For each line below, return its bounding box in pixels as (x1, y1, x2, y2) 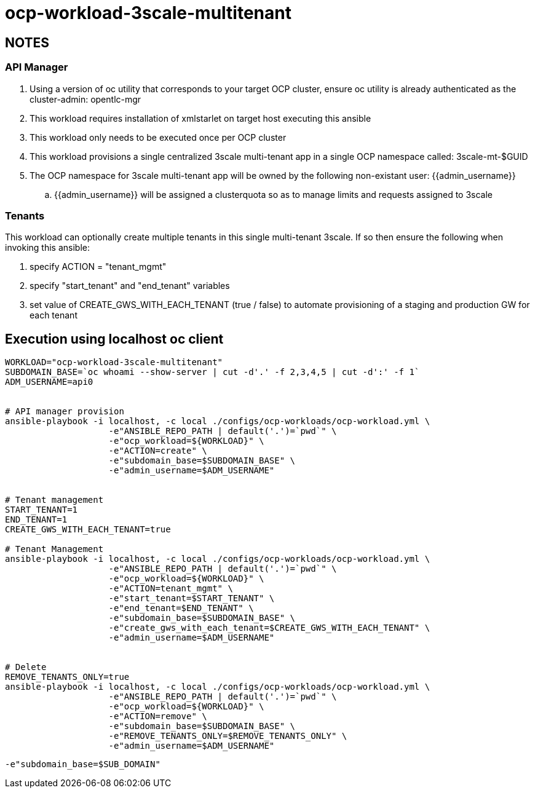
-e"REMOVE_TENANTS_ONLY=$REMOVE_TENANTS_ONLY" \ (108, 731, 347, 741)
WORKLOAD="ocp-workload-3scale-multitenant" (5, 357, 223, 368)
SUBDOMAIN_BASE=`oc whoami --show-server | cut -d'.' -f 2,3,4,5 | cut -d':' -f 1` (5, 367, 420, 377)
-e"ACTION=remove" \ (108, 711, 207, 722)
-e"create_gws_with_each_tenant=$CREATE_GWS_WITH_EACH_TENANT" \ (108, 623, 430, 633)
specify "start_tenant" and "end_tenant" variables (30, 280, 230, 291)
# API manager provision (5, 406, 124, 417)
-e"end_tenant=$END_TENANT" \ (108, 603, 254, 613)
